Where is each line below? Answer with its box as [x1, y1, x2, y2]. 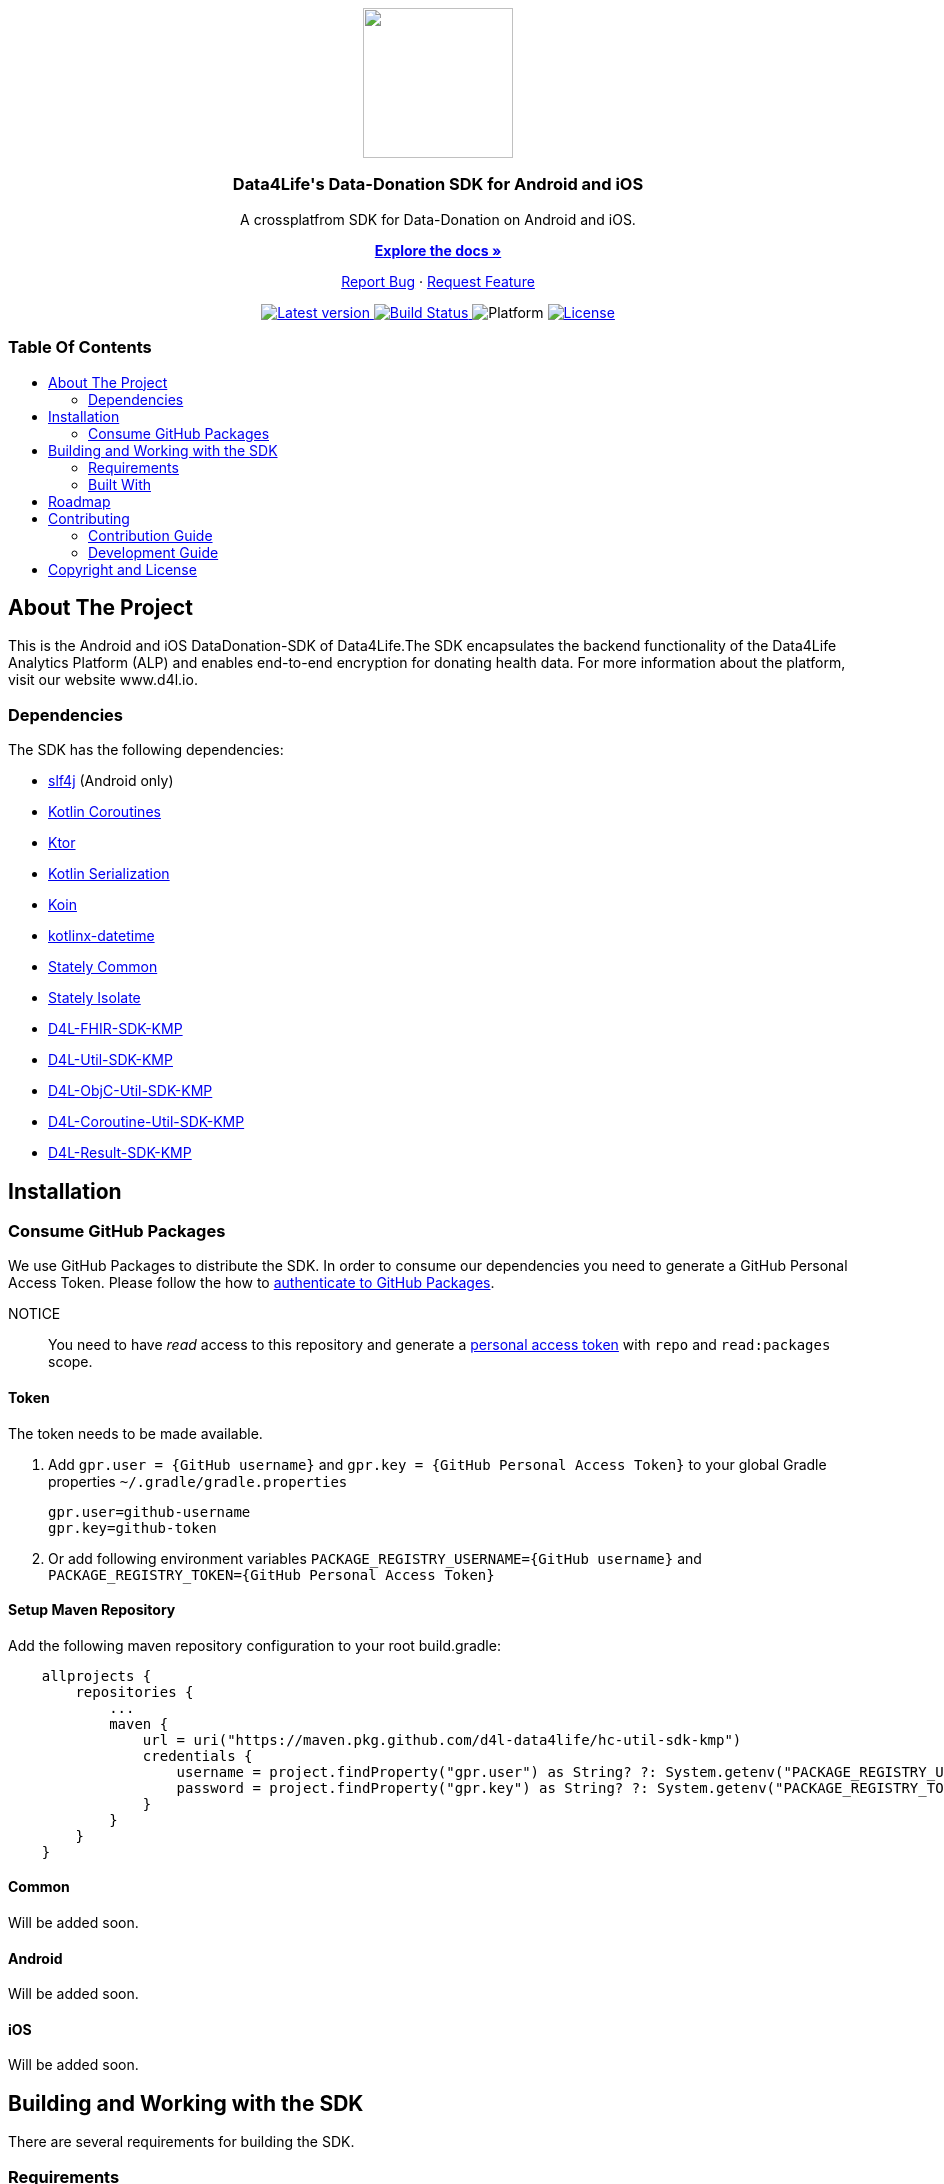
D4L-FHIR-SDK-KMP [48, 1020, 183, 1038]
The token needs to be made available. [8, 1424, 263, 1442]
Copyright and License [48, 560, 197, 578]
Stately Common [48, 958, 158, 976]
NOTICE [8, 1305, 61, 1323]
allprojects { [41, 1667, 152, 1684]
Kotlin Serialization [48, 865, 170, 883]
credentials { [142, 1747, 253, 1764]
